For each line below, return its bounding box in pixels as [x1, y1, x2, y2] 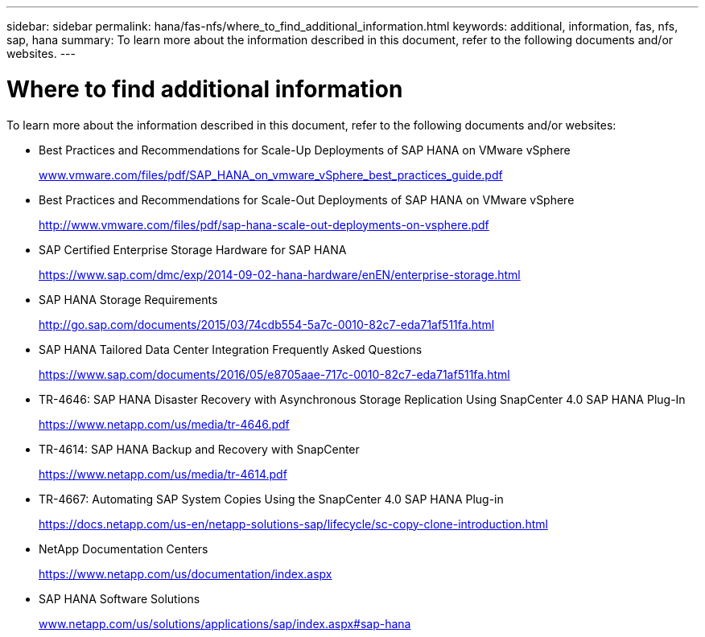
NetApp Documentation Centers [39, 541, 208, 556]
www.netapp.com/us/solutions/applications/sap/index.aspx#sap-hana [39, 616, 411, 631]
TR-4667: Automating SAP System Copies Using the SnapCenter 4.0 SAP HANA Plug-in [39, 491, 504, 506]
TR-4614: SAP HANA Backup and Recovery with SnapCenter [39, 442, 360, 456]
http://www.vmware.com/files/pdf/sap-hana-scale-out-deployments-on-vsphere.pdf [39, 217, 489, 232]
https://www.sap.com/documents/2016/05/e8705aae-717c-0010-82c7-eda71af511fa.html [39, 367, 510, 381]
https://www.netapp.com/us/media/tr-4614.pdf [39, 466, 287, 481]
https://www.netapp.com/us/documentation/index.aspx [39, 566, 332, 581]
